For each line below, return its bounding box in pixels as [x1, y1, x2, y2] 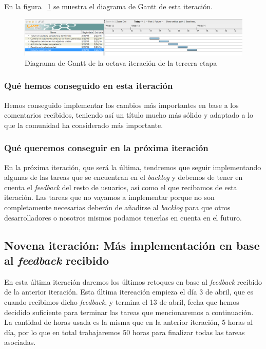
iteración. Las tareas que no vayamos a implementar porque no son [4, 192, 215, 203]
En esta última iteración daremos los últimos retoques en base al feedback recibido [4, 276, 262, 287]
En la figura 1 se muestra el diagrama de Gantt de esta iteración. [4, 1, 213, 11]
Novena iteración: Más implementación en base [4, 237, 260, 253]
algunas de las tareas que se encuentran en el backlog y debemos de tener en [4, 172, 243, 182]
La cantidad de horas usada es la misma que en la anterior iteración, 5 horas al [4, 317, 253, 327]
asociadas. [4, 337, 36, 347]
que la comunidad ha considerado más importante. [4, 119, 163, 130]
